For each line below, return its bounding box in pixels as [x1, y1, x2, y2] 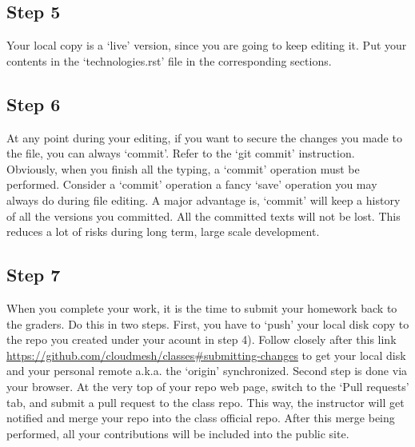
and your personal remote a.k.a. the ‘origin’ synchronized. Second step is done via [6, 362, 408, 379]
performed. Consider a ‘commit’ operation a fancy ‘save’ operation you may [6, 176, 377, 193]
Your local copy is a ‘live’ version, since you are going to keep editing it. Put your [6, 37, 407, 54]
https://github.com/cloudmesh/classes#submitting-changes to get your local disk [6, 346, 406, 363]
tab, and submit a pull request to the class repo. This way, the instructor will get [6, 393, 405, 410]
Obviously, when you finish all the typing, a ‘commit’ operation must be [6, 160, 360, 177]
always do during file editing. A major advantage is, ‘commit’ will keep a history [6, 191, 401, 208]
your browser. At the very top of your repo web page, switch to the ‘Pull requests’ [6, 377, 409, 394]
